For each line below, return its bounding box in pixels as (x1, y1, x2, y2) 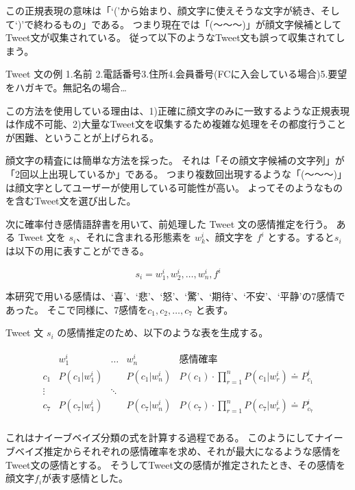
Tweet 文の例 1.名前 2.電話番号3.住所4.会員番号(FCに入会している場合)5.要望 (5, 67, 347, 81)
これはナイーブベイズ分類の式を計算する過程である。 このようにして (5, 430, 315, 445)
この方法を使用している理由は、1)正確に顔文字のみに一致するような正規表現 (5, 103, 350, 117)
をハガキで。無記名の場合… (5, 80, 127, 94)
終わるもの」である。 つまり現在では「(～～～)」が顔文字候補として (34, 16, 342, 31)
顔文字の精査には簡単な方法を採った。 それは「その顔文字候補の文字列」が (5, 153, 345, 167)
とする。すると (267, 230, 334, 244)
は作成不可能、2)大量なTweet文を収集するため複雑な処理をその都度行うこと (5, 117, 346, 131)
